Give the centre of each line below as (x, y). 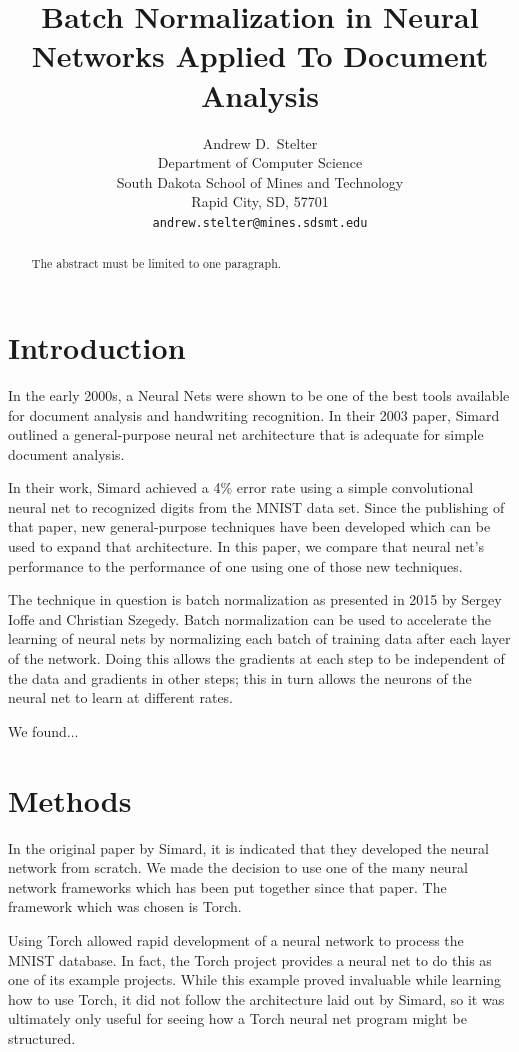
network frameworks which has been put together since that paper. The (227, 886)
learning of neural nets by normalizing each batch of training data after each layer (259, 638)
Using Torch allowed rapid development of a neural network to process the (236, 939)
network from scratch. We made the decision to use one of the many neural (238, 867)
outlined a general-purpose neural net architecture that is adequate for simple (246, 434)
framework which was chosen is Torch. (125, 906)
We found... (43, 730)
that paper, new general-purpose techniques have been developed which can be (249, 526)
